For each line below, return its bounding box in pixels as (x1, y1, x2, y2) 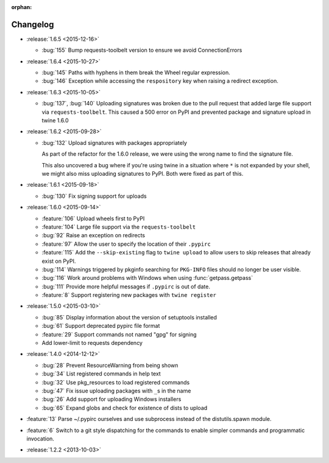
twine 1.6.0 (41, 117, 69, 124)
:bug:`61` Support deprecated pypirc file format (41, 322, 160, 330)
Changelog (11, 19, 54, 30)
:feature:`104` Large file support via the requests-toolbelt (41, 223, 196, 231)
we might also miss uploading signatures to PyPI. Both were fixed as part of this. (41, 170, 244, 177)
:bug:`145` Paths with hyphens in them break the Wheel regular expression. (41, 69, 231, 76)
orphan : (11, 4, 32, 10)
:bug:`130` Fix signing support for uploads (41, 192, 147, 200)
